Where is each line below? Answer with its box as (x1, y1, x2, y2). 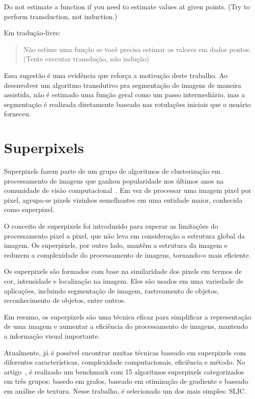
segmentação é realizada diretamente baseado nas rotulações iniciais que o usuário (4, 99, 251, 109)
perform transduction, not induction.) (4, 11, 117, 21)
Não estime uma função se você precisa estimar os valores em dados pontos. (23, 44, 252, 54)
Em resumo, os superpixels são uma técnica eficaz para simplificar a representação (4, 311, 251, 321)
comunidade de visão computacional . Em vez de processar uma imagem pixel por (4, 185, 252, 195)
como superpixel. (4, 204, 55, 214)
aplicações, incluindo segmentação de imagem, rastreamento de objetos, (4, 285, 219, 295)
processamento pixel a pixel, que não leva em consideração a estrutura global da (4, 230, 245, 240)
